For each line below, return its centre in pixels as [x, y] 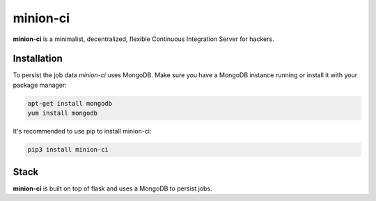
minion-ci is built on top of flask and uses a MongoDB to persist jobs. [112, 188]
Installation [38, 59]
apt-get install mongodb [70, 103]
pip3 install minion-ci [68, 150]
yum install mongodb [62, 113]
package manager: [40, 85]
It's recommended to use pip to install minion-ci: [82, 131]
